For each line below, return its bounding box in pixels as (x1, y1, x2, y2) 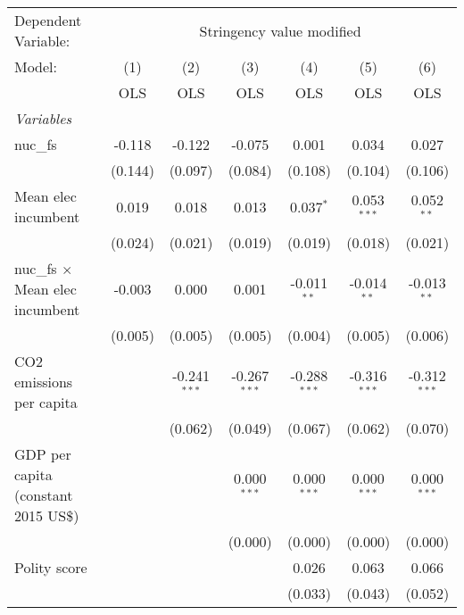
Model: (14, 56, 58, 77)
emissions (14, 371, 73, 392)
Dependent (14, 10, 82, 30)
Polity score (14, 557, 87, 578)
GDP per (14, 444, 71, 464)
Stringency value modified (199, 20, 361, 41)
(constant (14, 485, 73, 505)
